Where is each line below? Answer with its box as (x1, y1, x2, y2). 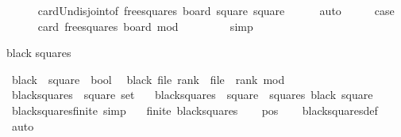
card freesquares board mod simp (37, 17, 253, 34)
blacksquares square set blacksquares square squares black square (11, 86, 373, 103)
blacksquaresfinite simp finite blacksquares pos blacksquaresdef (11, 101, 378, 118)
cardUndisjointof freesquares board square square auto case (37, 2, 395, 18)
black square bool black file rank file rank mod (11, 70, 285, 87)
